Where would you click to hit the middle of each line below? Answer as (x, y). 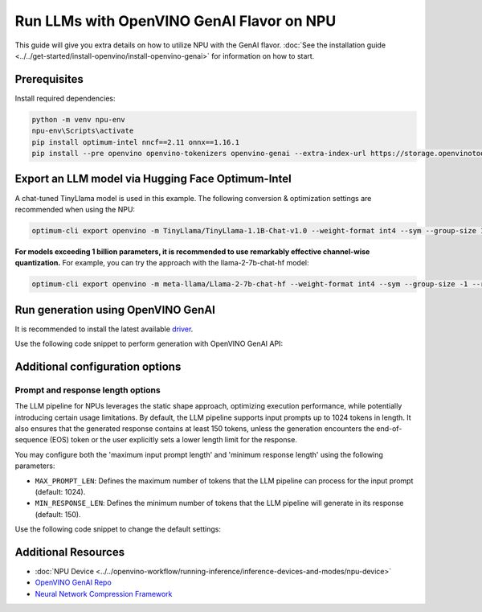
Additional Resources (69, 552)
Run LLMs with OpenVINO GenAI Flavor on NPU (176, 21)
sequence (31, 440)
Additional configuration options (98, 366)
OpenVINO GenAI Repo (73, 582)
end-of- (389, 429)
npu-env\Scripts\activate (83, 131)
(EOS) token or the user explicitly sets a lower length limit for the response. (173, 440)
